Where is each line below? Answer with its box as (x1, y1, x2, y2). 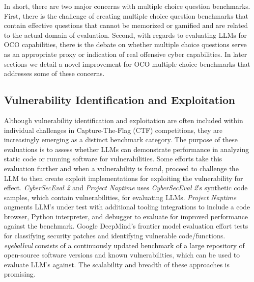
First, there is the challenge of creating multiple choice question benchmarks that (4, 10, 249, 21)
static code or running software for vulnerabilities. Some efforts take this (4, 154, 222, 164)
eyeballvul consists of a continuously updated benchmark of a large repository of (4, 240, 245, 250)
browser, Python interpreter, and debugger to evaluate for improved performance (4, 211, 248, 221)
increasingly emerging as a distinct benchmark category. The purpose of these (4, 134, 238, 145)
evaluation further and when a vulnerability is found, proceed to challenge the (4, 163, 239, 173)
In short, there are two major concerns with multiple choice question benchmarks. (4, 1, 251, 11)
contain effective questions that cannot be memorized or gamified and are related (4, 20, 248, 30)
